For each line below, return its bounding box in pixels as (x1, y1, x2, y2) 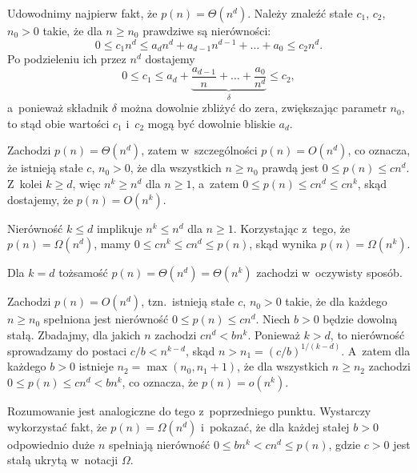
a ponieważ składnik (7, 99, 109, 116)
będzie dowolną (323, 311, 398, 327)
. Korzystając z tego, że (233, 219, 351, 236)
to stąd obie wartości (7, 114, 110, 131)
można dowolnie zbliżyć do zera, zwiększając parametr (120, 99, 387, 116)
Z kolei (7, 175, 42, 191)
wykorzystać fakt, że (7, 418, 107, 435)
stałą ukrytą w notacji (7, 451, 118, 468)
